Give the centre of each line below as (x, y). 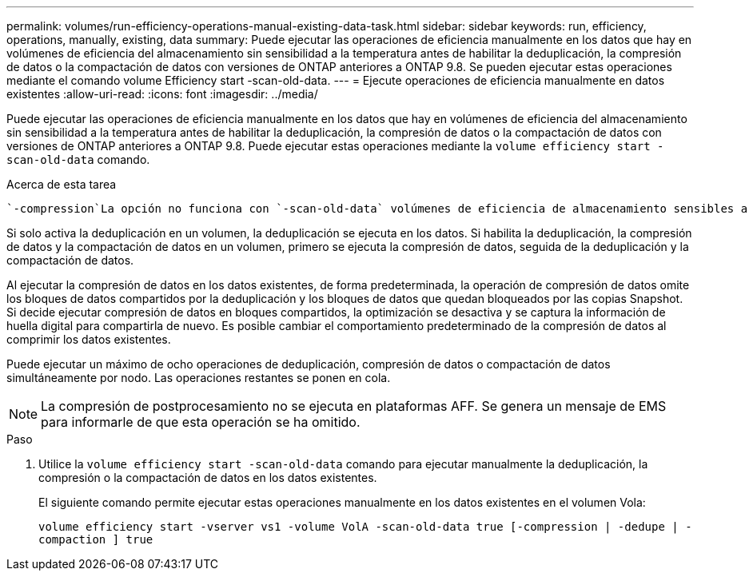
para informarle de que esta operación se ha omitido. (201, 422)
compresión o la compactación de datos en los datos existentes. (208, 478)
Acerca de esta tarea (62, 184)
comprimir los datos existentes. (89, 339)
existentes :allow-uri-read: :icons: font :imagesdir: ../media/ (162, 94)
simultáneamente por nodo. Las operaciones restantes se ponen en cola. (199, 378)
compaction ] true (96, 539)
